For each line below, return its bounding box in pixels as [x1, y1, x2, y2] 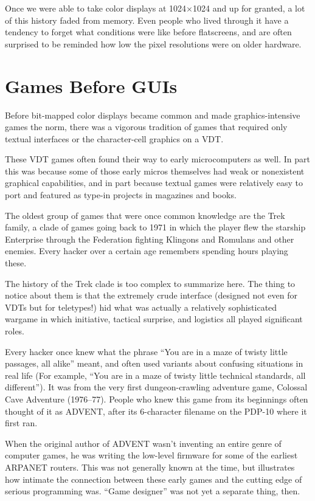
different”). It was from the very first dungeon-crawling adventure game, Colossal [5, 381, 308, 393]
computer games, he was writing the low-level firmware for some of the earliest [5, 449, 298, 461]
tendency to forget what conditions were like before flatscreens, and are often [5, 26, 292, 38]
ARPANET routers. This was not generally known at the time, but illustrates [5, 460, 295, 473]
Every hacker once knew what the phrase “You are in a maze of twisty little [5, 345, 288, 358]
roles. [5, 325, 25, 337]
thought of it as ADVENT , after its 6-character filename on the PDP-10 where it [5, 404, 307, 417]
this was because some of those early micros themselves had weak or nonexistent [5, 164, 305, 177]
